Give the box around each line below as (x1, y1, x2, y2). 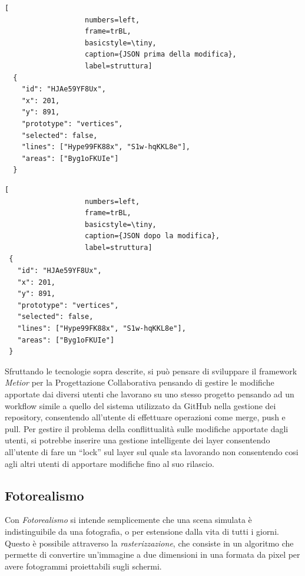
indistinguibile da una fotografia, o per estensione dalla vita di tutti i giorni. (5, 525, 279, 537)
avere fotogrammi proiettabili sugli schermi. (5, 559, 162, 572)
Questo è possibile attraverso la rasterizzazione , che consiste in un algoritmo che (5, 536, 294, 549)
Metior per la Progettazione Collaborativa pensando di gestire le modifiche (5, 376, 274, 389)
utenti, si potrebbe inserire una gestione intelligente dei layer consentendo (5, 434, 270, 446)
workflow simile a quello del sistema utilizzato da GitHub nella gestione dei (5, 399, 276, 412)
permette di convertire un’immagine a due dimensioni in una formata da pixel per (5, 548, 300, 561)
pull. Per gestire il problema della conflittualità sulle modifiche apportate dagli (5, 422, 289, 435)
